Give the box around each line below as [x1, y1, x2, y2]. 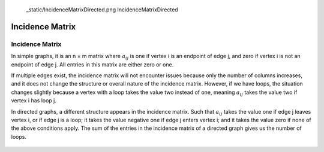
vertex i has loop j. [11, 97, 57, 104]
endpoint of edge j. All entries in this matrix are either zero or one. [11, 60, 174, 68]
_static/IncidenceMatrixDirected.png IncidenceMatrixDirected [26, 6, 178, 13]
